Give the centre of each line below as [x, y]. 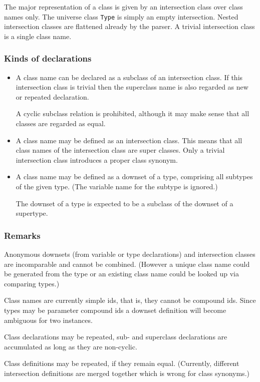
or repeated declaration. [52, 96]
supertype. [32, 213]
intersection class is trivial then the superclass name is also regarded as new [132, 87]
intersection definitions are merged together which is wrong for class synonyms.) [127, 373]
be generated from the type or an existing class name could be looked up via [121, 274]
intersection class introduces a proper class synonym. [97, 159]
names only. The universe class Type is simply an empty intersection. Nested [121, 16]
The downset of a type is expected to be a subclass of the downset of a [124, 203]
